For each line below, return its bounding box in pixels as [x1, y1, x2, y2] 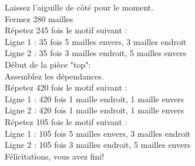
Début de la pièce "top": [5, 58, 91, 70]
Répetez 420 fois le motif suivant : [5, 81, 127, 94]
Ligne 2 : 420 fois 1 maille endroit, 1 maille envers [5, 104, 184, 116]
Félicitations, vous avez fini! [5, 150, 105, 162]
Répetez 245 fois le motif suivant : [5, 24, 127, 36]
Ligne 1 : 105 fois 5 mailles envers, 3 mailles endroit [5, 127, 191, 139]
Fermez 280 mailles [5, 12, 73, 25]
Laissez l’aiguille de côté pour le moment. [5, 1, 154, 13]
